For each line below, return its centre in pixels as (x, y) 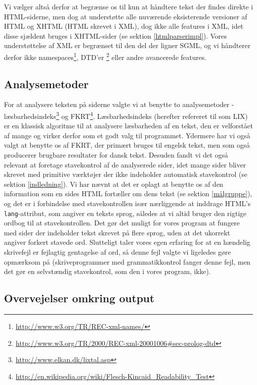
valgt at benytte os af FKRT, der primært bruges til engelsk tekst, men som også (127, 145)
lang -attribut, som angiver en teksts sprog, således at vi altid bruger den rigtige (125, 213)
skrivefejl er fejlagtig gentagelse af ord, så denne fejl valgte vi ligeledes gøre (117, 252)
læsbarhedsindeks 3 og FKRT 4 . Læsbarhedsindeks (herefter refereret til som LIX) (126, 115)
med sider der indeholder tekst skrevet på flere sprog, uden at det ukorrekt (117, 232)
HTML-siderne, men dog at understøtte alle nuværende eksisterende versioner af (126, 16)
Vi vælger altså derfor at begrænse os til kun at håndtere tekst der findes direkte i (128, 6)
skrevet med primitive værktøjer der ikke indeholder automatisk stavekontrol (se (126, 174)
